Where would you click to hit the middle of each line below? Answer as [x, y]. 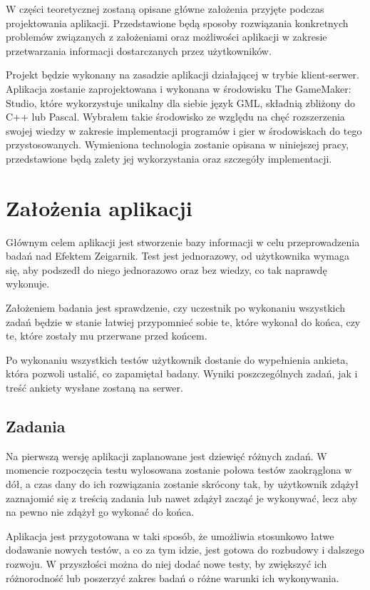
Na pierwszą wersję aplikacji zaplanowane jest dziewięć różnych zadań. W [166, 456]
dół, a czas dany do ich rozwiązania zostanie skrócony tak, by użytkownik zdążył [183, 483]
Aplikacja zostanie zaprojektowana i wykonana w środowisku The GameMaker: [179, 88]
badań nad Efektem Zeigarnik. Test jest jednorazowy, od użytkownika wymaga [178, 256]
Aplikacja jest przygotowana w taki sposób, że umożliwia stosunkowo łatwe [170, 535]
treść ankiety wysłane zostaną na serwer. [94, 387]
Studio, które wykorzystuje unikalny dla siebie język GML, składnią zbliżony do [180, 102]
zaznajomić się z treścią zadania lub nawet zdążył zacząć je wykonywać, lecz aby [182, 498]
